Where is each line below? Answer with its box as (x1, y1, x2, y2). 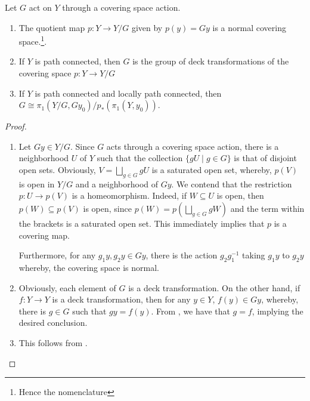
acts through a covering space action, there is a (106, 140, 279, 152)
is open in (18, 177, 55, 190)
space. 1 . (18, 33, 47, 47)
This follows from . (18, 336, 88, 348)
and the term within (230, 202, 305, 214)
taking (242, 249, 265, 261)
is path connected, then (35, 55, 120, 67)
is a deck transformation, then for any (52, 293, 191, 306)
